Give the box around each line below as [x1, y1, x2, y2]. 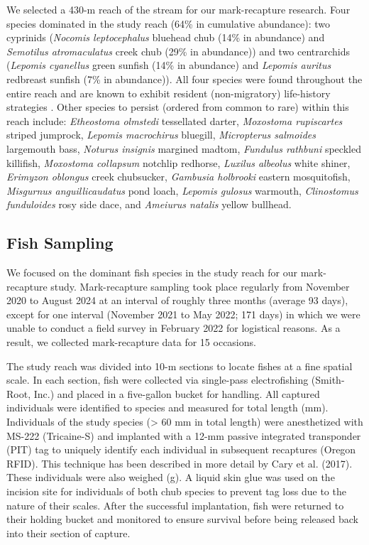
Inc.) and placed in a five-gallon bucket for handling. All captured [33, 386, 320, 401]
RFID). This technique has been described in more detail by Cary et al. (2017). [6, 455, 353, 470]
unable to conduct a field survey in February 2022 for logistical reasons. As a [6, 320, 341, 335]
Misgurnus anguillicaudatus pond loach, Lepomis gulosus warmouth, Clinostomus [6, 183, 358, 198]
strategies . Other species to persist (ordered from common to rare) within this [6, 99, 349, 114]
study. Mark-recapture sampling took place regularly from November [50, 279, 350, 293]
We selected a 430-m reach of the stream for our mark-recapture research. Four [6, 2, 351, 16]
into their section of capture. [6, 525, 131, 540]
